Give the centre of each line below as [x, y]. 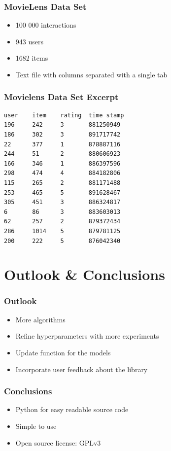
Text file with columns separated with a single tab [91, 74]
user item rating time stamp [64, 115]
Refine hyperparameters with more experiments [87, 336]
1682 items [32, 58]
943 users [29, 41]
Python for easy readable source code [72, 409]
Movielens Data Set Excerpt [61, 96]
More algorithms [40, 319]
